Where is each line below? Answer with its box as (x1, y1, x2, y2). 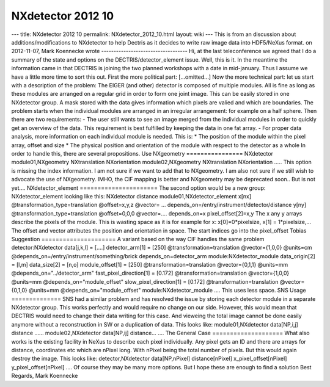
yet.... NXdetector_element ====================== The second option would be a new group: (11, 184, 266, 192)
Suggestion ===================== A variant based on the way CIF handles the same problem (11, 235, 265, 242)
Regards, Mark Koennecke (11, 372, 78, 380)
